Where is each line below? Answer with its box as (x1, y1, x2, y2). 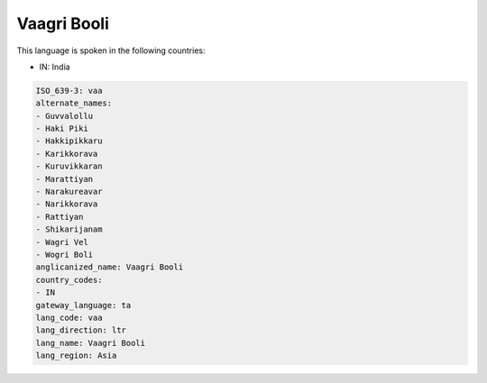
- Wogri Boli (35, 250, 94, 260)
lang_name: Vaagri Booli (35, 338, 146, 348)
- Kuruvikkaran (35, 161, 103, 171)
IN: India (39, 61, 71, 72)
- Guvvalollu (35, 111, 94, 121)
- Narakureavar (35, 187, 103, 197)
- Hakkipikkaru (35, 136, 103, 146)
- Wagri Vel (35, 237, 89, 247)
